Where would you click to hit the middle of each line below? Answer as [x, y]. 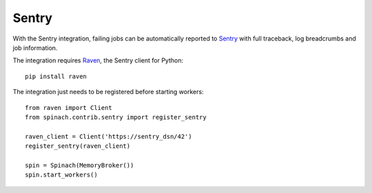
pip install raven [56, 76]
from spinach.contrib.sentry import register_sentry [116, 117]
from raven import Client [69, 107]
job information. [35, 47]
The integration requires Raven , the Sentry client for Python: [98, 60]
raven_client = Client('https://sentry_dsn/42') [108, 136]
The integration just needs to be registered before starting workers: [108, 92]
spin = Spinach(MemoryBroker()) [80, 165]
